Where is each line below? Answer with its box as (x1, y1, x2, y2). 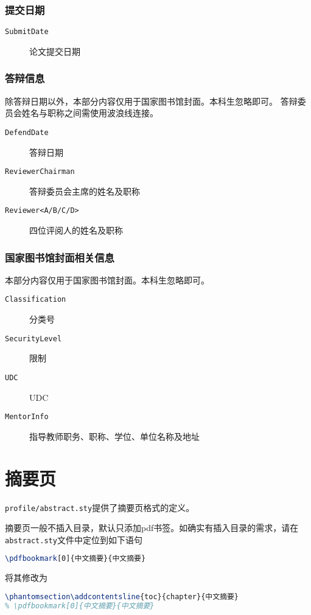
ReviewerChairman (5, 167, 75, 176)
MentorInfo (5, 412, 49, 422)
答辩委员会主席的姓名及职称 (29, 184, 140, 197)
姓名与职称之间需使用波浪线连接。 (21, 106, 158, 119)
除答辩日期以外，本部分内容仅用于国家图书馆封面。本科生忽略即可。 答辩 (5, 94, 298, 107)
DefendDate (5, 128, 49, 137)
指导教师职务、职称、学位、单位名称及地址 (29, 429, 200, 442)
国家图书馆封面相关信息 (5, 249, 114, 265)
